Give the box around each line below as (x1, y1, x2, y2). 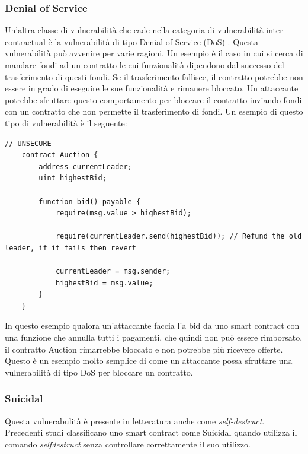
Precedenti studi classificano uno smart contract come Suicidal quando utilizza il (5, 426, 297, 439)
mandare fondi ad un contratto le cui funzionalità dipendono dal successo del (5, 59, 284, 71)
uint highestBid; (38, 174, 107, 183)
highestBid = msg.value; (55, 278, 153, 287)
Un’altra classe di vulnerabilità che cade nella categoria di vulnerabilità (5, 24, 264, 36)
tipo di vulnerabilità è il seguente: (5, 116, 127, 129)
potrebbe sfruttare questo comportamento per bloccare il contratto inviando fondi (5, 93, 302, 106)
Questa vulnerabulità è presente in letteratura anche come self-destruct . (5, 414, 265, 427)
